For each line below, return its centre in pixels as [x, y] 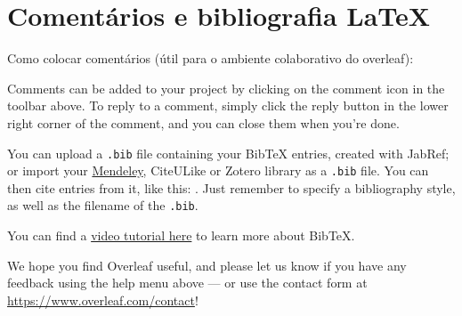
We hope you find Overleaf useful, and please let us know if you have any [207, 265]
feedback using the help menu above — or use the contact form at [187, 283]
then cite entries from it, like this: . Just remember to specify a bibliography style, [231, 187]
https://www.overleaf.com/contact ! [103, 300]
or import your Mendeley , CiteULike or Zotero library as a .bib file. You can [218, 170]
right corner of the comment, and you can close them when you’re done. [203, 122]
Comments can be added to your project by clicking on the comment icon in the [226, 88]
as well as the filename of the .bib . [103, 205]
